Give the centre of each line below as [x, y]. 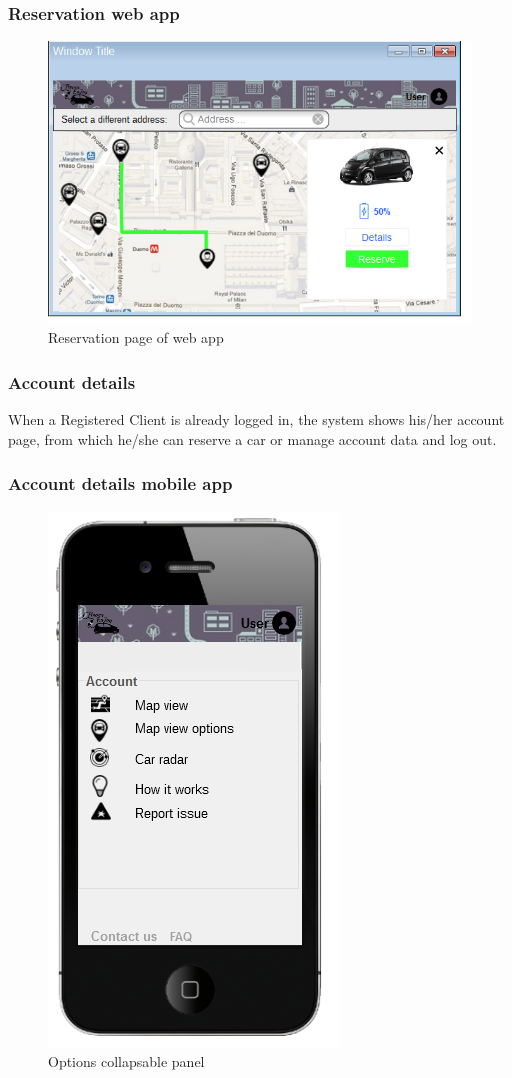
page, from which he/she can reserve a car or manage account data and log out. [252, 438]
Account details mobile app [120, 483]
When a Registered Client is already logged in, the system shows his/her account [256, 419]
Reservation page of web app [136, 337]
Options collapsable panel [126, 1061]
